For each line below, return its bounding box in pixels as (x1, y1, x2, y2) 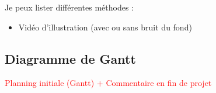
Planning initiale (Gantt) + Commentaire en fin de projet (5, 77, 212, 89)
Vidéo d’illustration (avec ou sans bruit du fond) (18, 20, 192, 33)
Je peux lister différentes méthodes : (5, 1, 134, 13)
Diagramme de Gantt (5, 49, 136, 67)
